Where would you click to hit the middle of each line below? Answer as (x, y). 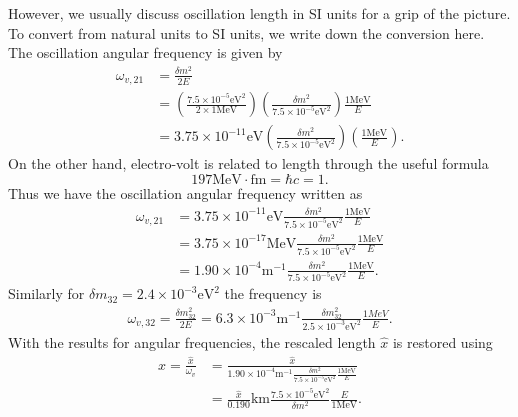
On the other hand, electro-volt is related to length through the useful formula (248, 163)
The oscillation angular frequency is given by (145, 52)
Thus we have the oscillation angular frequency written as (185, 192)
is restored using (442, 341)
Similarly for (46, 293)
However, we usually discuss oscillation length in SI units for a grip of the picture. (259, 13)
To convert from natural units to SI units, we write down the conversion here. (246, 32)
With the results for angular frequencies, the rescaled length (192, 341)
